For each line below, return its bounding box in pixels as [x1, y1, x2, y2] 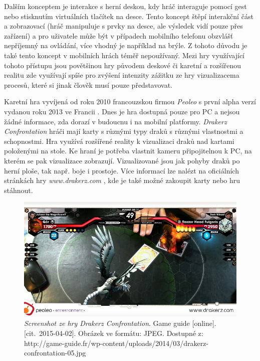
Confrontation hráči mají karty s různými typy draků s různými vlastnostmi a [4, 126, 243, 136]
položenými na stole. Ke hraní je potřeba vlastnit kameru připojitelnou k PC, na [4, 145, 252, 156]
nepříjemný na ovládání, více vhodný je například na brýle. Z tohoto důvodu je [4, 40, 247, 51]
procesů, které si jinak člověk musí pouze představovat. [4, 79, 173, 90]
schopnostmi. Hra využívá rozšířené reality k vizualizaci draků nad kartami [4, 135, 234, 146]
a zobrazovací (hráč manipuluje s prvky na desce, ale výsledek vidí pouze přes [4, 21, 243, 31]
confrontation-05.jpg [24, 347, 86, 358]
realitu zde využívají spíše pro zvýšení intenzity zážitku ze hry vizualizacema [4, 70, 239, 80]
